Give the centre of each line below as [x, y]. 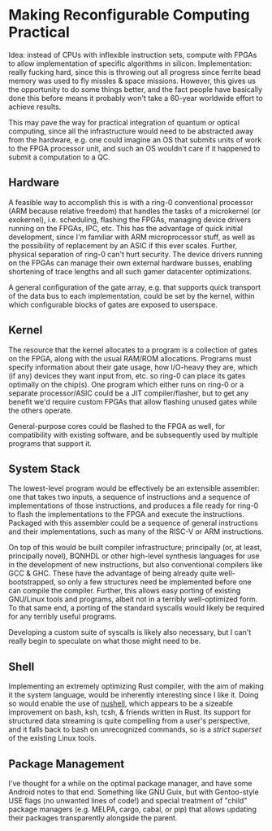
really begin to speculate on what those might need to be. [105, 641]
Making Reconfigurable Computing [129, 15]
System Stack [44, 468]
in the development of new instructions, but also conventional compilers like [136, 565]
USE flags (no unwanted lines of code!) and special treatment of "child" [128, 800]
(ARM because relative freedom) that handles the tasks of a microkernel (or [135, 211]
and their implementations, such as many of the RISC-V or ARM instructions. [136, 531]
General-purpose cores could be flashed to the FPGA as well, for [117, 426]
